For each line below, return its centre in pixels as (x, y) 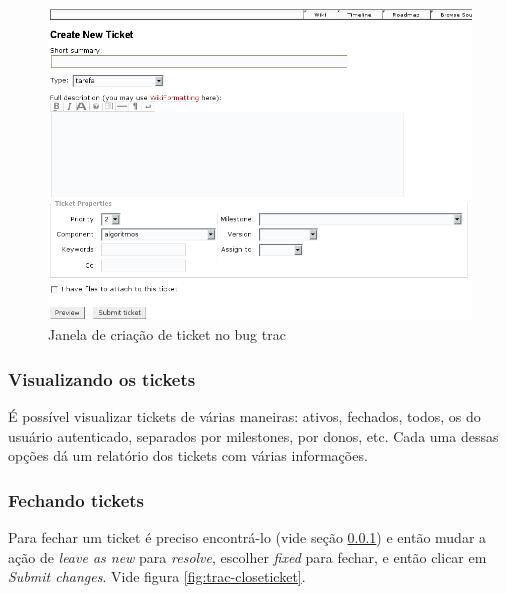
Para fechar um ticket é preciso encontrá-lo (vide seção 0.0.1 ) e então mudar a (247, 537)
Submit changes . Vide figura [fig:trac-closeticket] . (157, 576)
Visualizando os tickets (102, 378)
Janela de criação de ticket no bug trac (167, 334)
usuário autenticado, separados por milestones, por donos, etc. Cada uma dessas (253, 435)
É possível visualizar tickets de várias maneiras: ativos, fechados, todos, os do (244, 416)
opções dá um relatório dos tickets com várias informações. (188, 455)
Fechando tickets (76, 499)
